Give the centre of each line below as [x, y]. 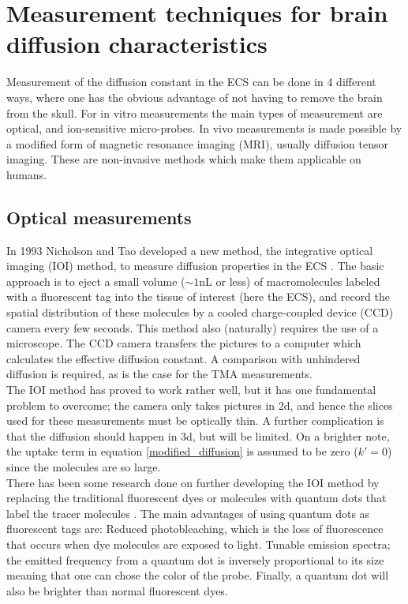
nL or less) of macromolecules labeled [290, 281]
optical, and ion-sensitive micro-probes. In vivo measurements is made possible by [204, 128]
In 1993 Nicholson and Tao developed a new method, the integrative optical [190, 250]
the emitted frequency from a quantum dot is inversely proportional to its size [195, 559]
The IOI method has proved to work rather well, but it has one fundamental [191, 390]
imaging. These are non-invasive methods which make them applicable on [184, 159]
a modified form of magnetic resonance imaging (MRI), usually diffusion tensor [198, 143]
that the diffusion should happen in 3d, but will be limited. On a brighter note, [198, 435]
